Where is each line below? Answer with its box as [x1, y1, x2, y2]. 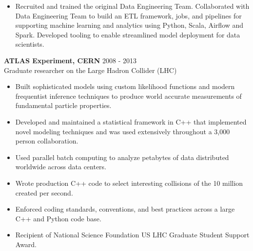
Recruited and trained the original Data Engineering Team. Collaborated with [15, 1, 250, 11]
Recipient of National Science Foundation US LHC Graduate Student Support [15, 230, 250, 240]
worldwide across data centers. [15, 161, 107, 172]
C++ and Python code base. [15, 213, 101, 223]
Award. [15, 239, 37, 249]
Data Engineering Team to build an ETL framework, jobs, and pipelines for [15, 10, 242, 20]
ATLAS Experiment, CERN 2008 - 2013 [4, 55, 137, 65]
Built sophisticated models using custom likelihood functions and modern [15, 81, 235, 91]
